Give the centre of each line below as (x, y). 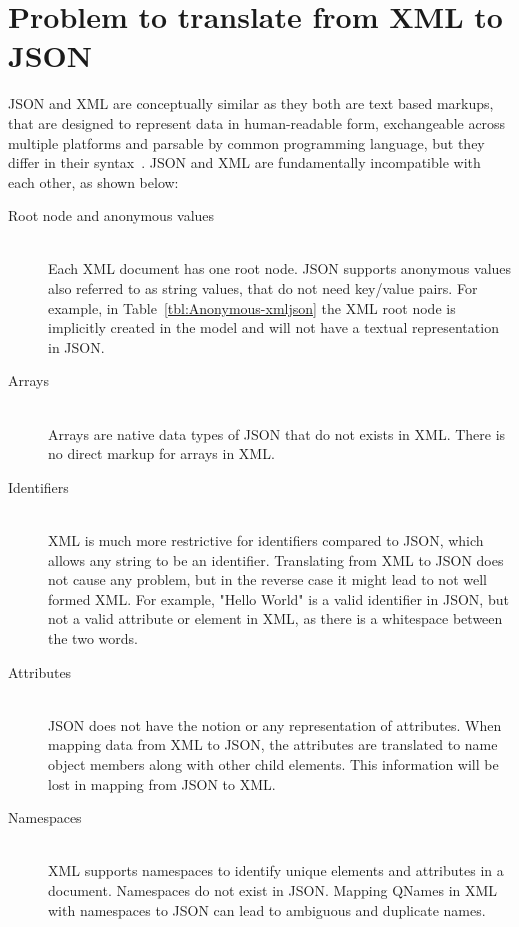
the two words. (93, 637)
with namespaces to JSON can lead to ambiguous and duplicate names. (267, 909)
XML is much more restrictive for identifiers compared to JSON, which (266, 540)
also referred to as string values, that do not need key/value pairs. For (263, 288)
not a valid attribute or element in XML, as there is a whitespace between (275, 618)
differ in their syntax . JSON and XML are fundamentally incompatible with (244, 162)
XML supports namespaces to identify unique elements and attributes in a (276, 870)
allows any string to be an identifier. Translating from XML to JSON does (276, 559)
